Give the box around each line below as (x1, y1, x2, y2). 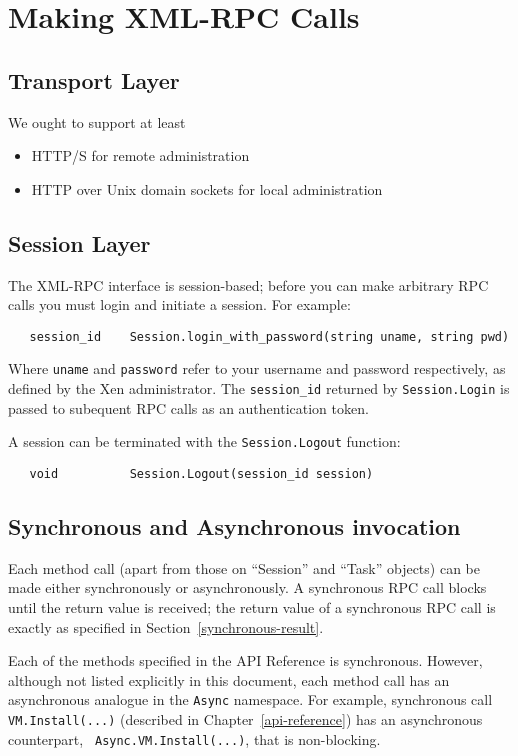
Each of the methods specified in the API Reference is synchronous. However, (8, 650, 483, 671)
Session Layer (8, 227, 151, 258)
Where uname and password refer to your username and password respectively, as (8, 358, 506, 379)
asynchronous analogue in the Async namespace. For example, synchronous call (8, 689, 493, 710)
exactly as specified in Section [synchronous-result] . (8, 616, 324, 637)
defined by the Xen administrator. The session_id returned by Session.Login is (8, 378, 510, 399)
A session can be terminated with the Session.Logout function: (8, 431, 401, 452)
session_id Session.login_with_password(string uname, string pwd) (29, 329, 510, 344)
